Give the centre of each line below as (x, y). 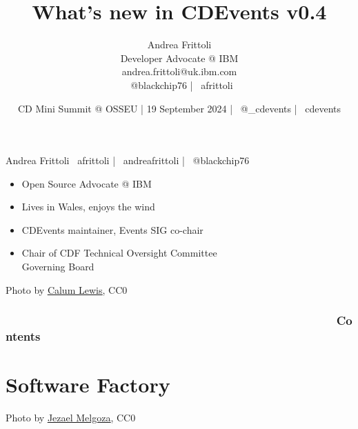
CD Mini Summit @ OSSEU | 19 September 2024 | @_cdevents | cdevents (179, 108)
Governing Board (58, 267)
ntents (23, 336)
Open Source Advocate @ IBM (87, 183)
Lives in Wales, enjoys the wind (88, 207)
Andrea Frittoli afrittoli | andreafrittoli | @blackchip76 (128, 160)
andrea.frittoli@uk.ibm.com (179, 71)
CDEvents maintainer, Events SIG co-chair (112, 229)
